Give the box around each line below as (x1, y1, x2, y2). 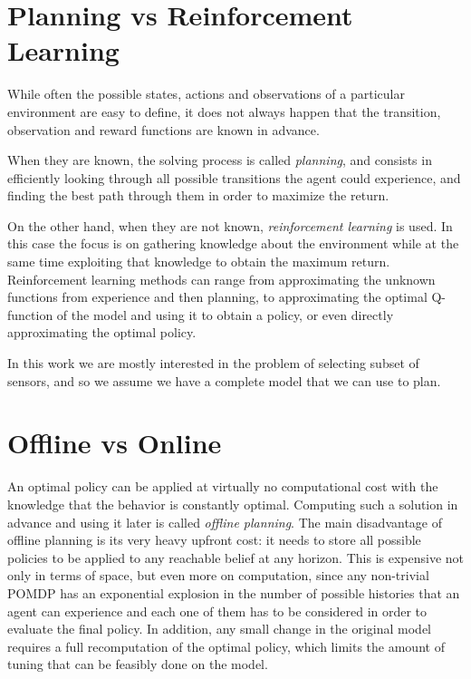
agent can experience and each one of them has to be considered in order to (7, 601, 428, 620)
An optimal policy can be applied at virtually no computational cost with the (7, 477, 438, 496)
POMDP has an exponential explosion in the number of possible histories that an (7, 583, 460, 602)
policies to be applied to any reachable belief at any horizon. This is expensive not (7, 548, 464, 567)
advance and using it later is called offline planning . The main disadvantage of (7, 512, 443, 531)
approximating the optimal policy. (7, 323, 197, 342)
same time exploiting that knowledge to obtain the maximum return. (7, 252, 390, 271)
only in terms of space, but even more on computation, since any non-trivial (7, 566, 429, 585)
